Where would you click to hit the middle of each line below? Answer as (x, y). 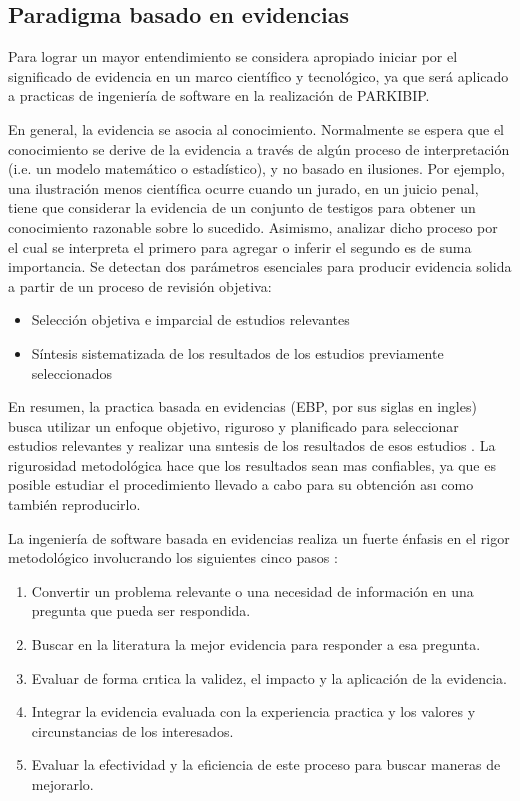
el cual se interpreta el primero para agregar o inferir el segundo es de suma (240, 246)
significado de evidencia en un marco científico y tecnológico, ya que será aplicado (258, 75)
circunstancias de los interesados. (132, 730)
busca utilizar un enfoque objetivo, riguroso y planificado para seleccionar (233, 425)
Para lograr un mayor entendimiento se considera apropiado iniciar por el (233, 56)
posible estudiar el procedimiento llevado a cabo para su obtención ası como (241, 484)
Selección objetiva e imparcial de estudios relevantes (190, 319)
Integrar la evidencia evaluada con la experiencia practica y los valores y (253, 711)
